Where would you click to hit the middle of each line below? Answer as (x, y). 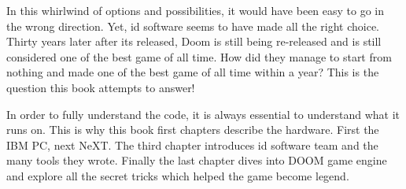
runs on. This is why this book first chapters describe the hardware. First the (193, 130)
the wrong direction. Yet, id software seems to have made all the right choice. (193, 26)
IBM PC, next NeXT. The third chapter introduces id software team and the (192, 145)
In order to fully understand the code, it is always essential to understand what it (203, 114)
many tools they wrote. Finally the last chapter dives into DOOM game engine (197, 160)
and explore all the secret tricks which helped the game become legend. (178, 175)
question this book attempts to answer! (101, 87)
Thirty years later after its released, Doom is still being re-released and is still (194, 41)
